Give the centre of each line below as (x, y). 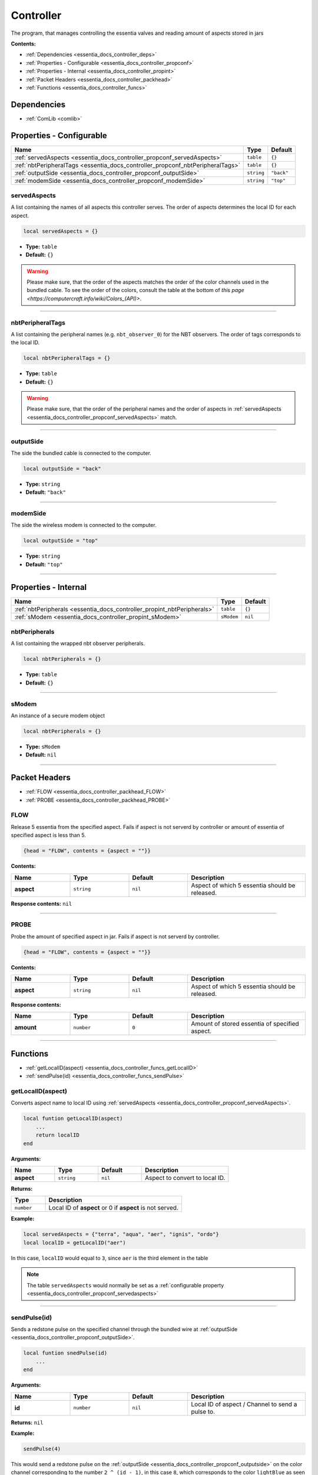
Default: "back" (46, 492)
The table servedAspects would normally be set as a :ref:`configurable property (125, 1285)
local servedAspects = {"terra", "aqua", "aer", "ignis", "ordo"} (121, 1234)
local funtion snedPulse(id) (65, 1353)
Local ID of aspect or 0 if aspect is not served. (114, 1208)
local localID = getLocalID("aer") (74, 1243)
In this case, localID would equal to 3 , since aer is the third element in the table (110, 1258)
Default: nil (41, 755)
